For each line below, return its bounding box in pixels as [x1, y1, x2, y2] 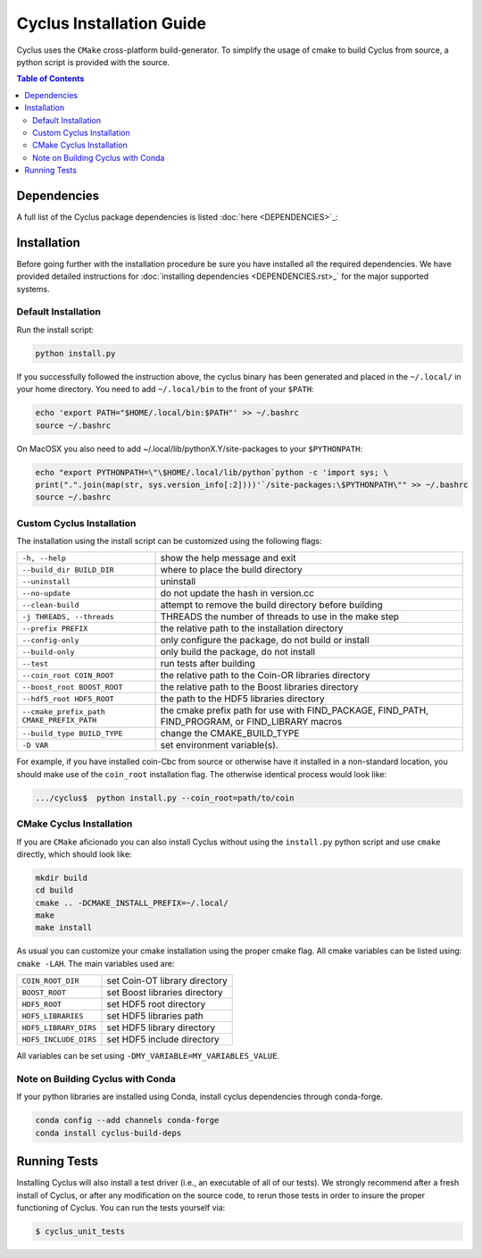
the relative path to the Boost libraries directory [160, 681, 359, 693]
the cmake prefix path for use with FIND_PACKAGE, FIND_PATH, [160, 704, 428, 717]
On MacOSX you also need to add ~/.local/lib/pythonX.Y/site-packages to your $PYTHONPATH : [16, 443, 363, 454]
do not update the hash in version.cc [160, 587, 314, 600]
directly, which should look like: [16, 849, 133, 860]
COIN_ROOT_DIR [21, 976, 79, 985]
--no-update [21, 588, 71, 598]
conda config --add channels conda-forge [35, 1115, 220, 1126]
